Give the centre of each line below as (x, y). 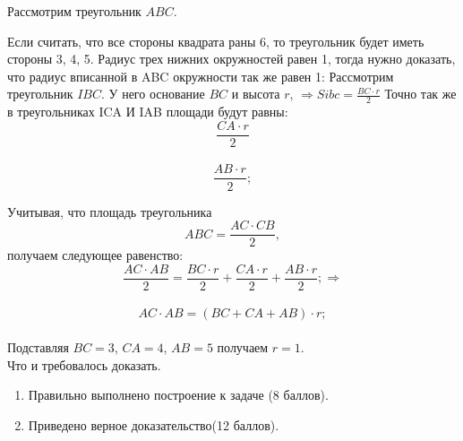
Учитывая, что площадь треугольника (110, 211)
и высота (256, 94)
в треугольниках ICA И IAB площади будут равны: (148, 112)
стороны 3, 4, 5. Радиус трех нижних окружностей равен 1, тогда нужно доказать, (231, 59)
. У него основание (153, 94)
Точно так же (420, 94)
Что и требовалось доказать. (84, 364)
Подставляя (38, 347)
